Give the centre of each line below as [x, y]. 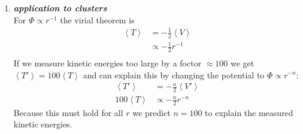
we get [243, 63]
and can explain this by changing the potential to [174, 74]
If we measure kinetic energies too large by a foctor [107, 63]
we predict [151, 112]
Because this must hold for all [68, 112]
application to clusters [60, 8]
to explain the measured [249, 112]
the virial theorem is [97, 19]
